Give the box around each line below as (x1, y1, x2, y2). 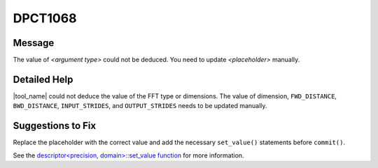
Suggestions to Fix (13, 120, 97, 132)
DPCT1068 (13, 10, 77, 26)
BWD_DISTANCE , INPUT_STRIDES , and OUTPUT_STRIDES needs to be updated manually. (13, 102, 267, 110)
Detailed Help (13, 73, 73, 85)
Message (13, 37, 55, 49)
